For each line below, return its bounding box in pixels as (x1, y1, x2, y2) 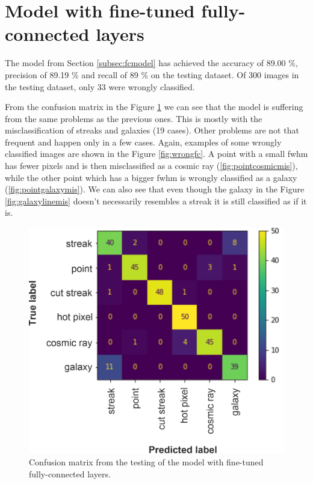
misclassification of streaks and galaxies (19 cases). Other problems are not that (5, 124, 299, 136)
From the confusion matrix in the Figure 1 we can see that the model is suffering (5, 100, 303, 113)
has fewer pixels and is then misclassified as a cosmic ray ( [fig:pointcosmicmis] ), (5, 159, 298, 172)
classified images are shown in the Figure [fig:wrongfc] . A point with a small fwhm (5, 147, 308, 160)
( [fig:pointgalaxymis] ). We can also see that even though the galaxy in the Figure (5, 183, 305, 195)
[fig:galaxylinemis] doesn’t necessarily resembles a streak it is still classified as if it (5, 194, 307, 207)
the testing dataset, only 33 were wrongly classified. (5, 80, 195, 93)
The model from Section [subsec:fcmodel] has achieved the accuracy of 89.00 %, (5, 57, 298, 69)
